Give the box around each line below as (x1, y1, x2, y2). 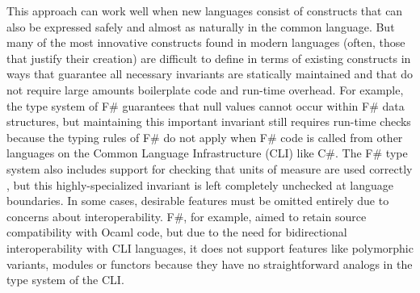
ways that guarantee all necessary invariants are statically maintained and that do (6, 65, 413, 82)
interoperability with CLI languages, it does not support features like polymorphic (6, 239, 414, 256)
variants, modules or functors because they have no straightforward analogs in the (6, 255, 413, 272)
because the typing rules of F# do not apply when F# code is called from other (6, 128, 403, 145)
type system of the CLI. (6, 271, 124, 288)
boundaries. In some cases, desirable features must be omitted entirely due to (6, 192, 389, 209)
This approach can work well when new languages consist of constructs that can (6, 2, 403, 19)
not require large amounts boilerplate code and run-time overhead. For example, (6, 81, 404, 98)
